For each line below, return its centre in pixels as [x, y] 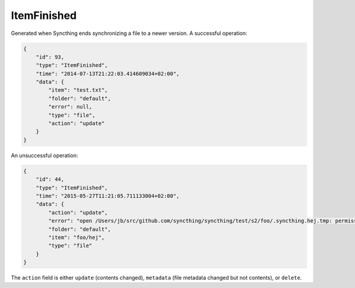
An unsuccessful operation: [44, 155]
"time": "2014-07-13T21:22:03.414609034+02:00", [108, 73]
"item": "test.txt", [78, 90]
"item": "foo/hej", [76, 237]
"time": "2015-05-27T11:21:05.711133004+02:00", [108, 196]
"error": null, [70, 107]
